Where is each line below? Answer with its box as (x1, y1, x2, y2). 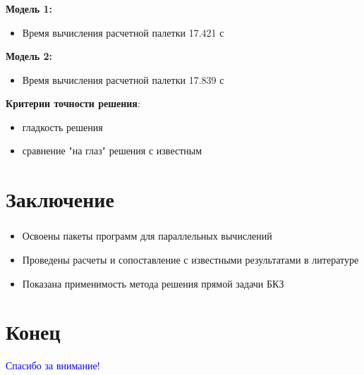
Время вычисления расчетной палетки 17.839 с (22, 72, 224, 87)
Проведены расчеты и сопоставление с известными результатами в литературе (22, 252, 359, 266)
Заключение (6, 185, 114, 214)
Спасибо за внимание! (6, 358, 100, 373)
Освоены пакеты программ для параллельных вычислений (22, 228, 272, 243)
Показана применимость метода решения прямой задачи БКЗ (22, 276, 284, 290)
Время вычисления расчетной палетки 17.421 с (22, 25, 224, 39)
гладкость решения (22, 119, 103, 134)
